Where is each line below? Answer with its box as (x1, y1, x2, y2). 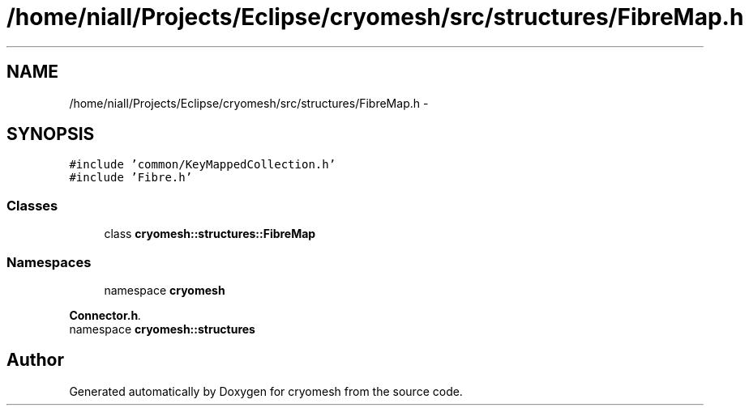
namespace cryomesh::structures (69, 321, 255, 336)
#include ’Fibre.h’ (69, 171, 193, 185)
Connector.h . (69, 308, 142, 322)
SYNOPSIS (6, 124, 95, 145)
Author (6, 350, 64, 371)
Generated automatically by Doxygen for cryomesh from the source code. (69, 384, 463, 398)
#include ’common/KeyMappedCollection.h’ (69, 158, 336, 172)
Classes (6, 197, 58, 214)
